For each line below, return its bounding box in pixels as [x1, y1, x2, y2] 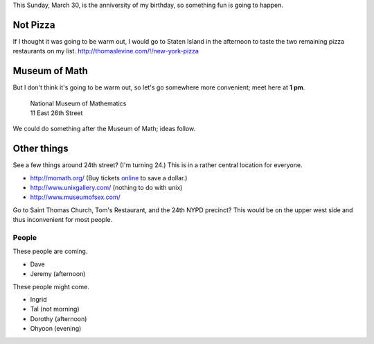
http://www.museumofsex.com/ [30, 193, 121, 201]
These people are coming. [12, 247, 88, 256]
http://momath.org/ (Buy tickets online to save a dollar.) [30, 173, 188, 182]
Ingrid [30, 295, 47, 303]
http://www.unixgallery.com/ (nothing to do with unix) [30, 184, 183, 192]
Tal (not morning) [30, 305, 80, 313]
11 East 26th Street [30, 108, 83, 117]
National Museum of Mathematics [30, 99, 127, 108]
